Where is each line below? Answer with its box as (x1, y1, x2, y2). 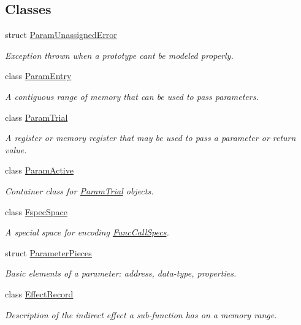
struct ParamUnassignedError (5, 28, 117, 41)
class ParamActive (5, 164, 74, 177)
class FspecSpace (5, 205, 67, 218)
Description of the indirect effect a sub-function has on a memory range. (5, 308, 277, 321)
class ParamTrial (5, 110, 68, 123)
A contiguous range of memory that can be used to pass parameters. (5, 90, 259, 102)
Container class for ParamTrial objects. (5, 184, 154, 197)
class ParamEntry (5, 69, 72, 82)
